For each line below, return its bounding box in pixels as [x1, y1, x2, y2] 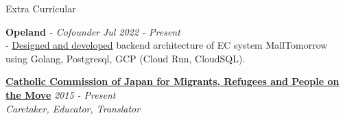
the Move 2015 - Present [5, 87, 116, 101]
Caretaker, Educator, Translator [5, 101, 141, 115]
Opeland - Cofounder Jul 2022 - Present [5, 24, 180, 38]
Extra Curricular [5, 1, 76, 15]
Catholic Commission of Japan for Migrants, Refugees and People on [5, 74, 340, 88]
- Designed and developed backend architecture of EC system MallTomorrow [5, 38, 328, 52]
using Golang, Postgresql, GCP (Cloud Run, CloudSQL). [5, 51, 246, 65]
